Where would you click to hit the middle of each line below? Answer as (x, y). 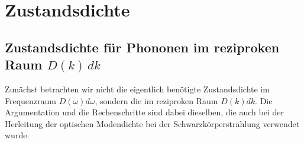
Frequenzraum (31, 100)
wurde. (17, 135)
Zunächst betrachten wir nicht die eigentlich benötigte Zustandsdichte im (137, 89)
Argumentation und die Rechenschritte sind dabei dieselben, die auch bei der (144, 112)
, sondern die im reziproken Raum (156, 100)
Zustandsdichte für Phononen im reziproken (142, 47)
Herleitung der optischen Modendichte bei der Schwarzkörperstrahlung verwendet (152, 123)
